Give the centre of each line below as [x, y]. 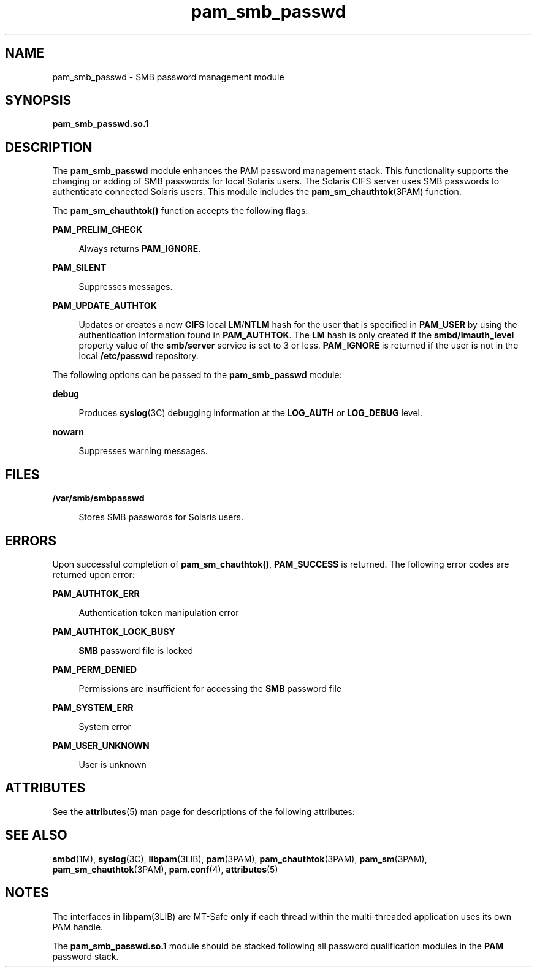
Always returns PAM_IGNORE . [140, 249]
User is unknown [112, 764]
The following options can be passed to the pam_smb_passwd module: [197, 375]
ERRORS [31, 541]
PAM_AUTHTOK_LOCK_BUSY [114, 631]
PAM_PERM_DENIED [95, 669]
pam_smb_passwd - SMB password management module [168, 77]
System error [105, 726]
